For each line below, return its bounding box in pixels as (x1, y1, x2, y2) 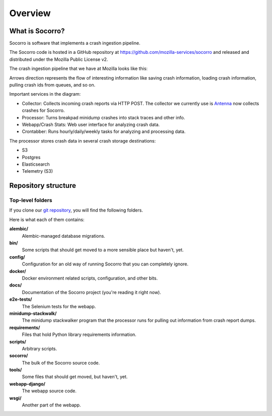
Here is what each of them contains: (9, 217, 85, 223)
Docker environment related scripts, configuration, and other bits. (22, 275, 158, 281)
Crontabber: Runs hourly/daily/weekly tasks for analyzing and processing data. (22, 128, 186, 134)
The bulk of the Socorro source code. (22, 360, 100, 366)
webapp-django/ (9, 381, 45, 387)
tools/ (9, 367, 22, 373)
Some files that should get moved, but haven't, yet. (22, 374, 128, 380)
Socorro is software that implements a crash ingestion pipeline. (9, 40, 141, 46)
